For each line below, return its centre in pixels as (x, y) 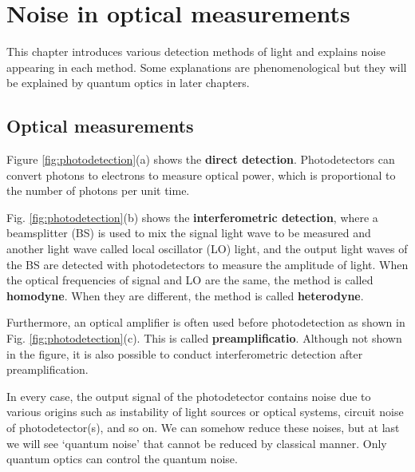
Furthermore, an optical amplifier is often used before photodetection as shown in (206, 322)
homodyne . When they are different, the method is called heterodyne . (185, 295)
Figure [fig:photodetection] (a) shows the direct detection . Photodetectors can (201, 159)
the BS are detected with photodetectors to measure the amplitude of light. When (207, 264)
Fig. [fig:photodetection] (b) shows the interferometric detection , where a (192, 217)
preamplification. (47, 369)
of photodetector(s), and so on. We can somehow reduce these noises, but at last (203, 428)
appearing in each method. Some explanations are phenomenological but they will (207, 67)
